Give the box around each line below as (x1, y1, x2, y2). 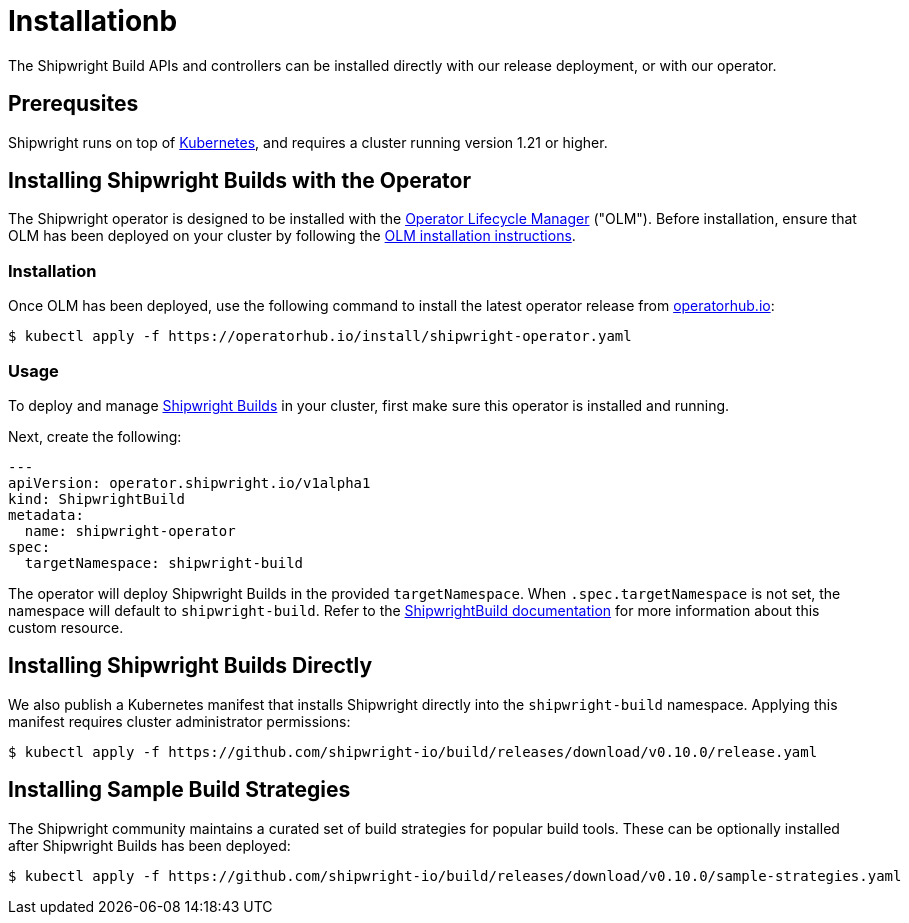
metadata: (8, 506, 84, 523)
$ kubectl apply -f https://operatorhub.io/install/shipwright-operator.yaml (8, 328, 632, 345)
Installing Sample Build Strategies (8, 777, 351, 803)
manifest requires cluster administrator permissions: (8, 712, 351, 730)
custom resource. (8, 618, 124, 636)
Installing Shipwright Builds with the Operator (8, 168, 472, 194)
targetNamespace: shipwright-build (24, 554, 304, 571)
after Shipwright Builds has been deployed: (8, 836, 291, 854)
